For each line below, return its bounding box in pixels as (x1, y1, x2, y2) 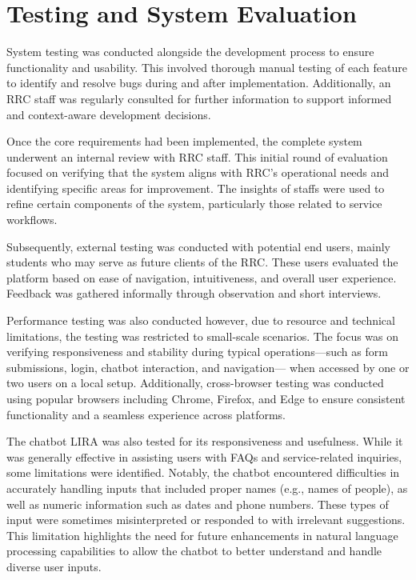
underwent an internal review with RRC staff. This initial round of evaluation (6, 148, 388, 165)
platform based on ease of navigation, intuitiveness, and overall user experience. (6, 269, 397, 286)
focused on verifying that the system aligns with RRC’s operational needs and (6, 164, 390, 181)
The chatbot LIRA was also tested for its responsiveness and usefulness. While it (6, 433, 403, 450)
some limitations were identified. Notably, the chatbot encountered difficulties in (6, 464, 400, 481)
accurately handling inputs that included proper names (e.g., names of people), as (6, 479, 408, 496)
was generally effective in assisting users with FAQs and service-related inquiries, (6, 448, 402, 465)
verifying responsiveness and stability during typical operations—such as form (6, 343, 388, 360)
